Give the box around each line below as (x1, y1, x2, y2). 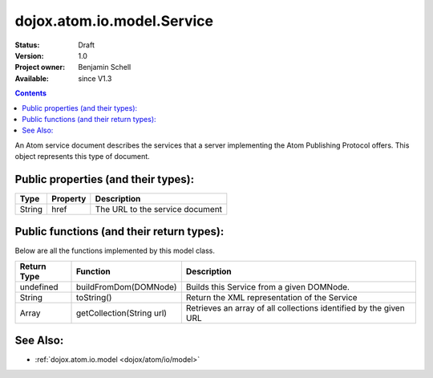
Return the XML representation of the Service (185, 291, 358, 303)
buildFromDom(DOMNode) (76, 281, 177, 292)
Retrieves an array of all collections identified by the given (185, 302, 405, 313)
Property (51, 193, 87, 204)
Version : (14, 51, 44, 60)
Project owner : (14, 63, 66, 72)
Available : (14, 73, 50, 83)
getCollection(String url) (76, 307, 168, 319)
